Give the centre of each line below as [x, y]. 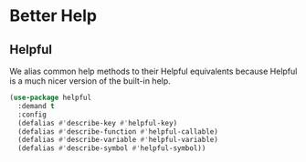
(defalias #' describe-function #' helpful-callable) [118, 132]
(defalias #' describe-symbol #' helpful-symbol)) [112, 148]
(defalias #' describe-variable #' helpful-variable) [118, 140]
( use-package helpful [51, 97]
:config [32, 115]
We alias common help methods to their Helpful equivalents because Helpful [153, 71]
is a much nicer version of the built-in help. [90, 81]
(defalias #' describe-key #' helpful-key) [98, 123]
